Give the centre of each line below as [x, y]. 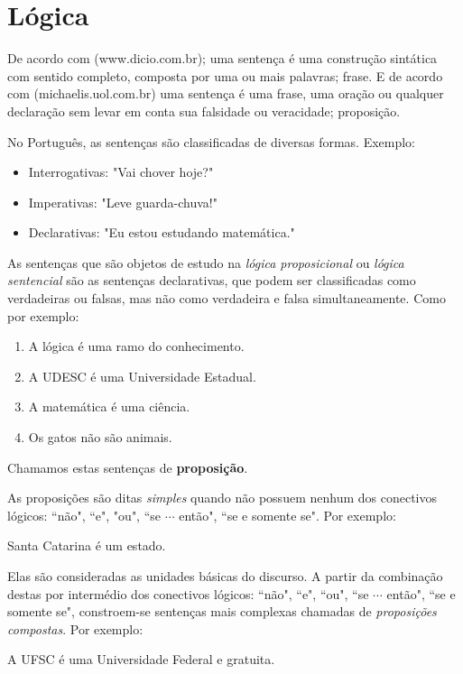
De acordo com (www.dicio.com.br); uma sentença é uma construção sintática [222, 58]
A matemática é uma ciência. [109, 406]
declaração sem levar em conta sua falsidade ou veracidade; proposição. [204, 111]
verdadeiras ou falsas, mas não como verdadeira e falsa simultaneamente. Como [227, 298]
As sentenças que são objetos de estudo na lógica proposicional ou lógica [206, 262]
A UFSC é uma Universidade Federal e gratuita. [141, 659]
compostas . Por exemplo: [75, 628]
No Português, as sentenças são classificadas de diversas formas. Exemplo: [212, 141]
